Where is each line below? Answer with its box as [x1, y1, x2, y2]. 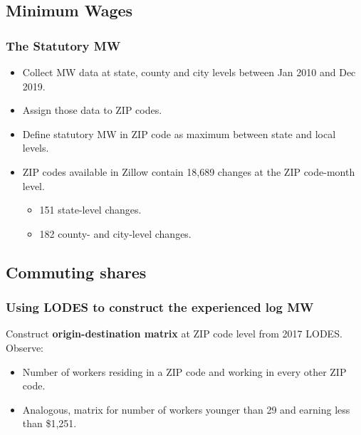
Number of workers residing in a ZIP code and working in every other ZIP [22, 364, 347, 379]
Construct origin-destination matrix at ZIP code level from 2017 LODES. [6, 326, 342, 341]
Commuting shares [6, 261, 147, 283]
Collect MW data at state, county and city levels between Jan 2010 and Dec [22, 65, 356, 79]
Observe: [6, 340, 44, 355]
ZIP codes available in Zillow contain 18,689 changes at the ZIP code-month [22, 164, 355, 179]
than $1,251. [22, 416, 77, 431]
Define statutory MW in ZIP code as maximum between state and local [22, 126, 336, 141]
